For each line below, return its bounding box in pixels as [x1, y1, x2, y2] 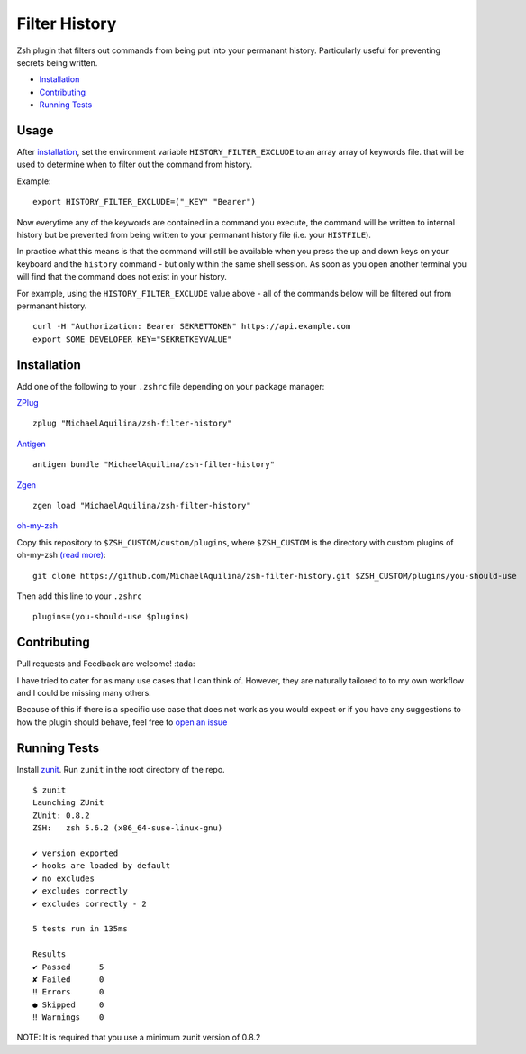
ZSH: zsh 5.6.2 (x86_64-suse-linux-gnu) [32, 823, 223, 833]
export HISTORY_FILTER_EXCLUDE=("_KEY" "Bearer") [32, 197, 257, 207]
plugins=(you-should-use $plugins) [32, 611, 190, 622]
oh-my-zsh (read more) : [16, 550, 106, 561]
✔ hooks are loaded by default [32, 861, 171, 871]
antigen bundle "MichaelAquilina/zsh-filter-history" [32, 460, 275, 470]
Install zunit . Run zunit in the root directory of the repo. [16, 764, 225, 774]
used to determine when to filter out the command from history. [16, 159, 253, 170]
